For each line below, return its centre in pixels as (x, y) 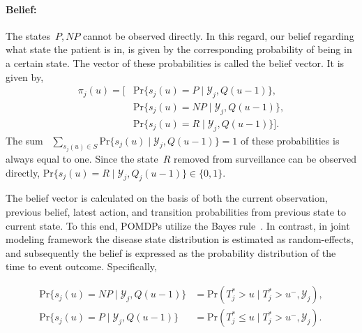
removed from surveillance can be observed (265, 159)
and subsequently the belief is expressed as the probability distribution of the (171, 252)
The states (28, 35)
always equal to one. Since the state (82, 159)
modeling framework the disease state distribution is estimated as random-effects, (180, 239)
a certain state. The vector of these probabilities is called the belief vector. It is (175, 62)
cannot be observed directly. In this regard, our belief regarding (219, 35)
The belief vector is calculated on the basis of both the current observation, (167, 198)
